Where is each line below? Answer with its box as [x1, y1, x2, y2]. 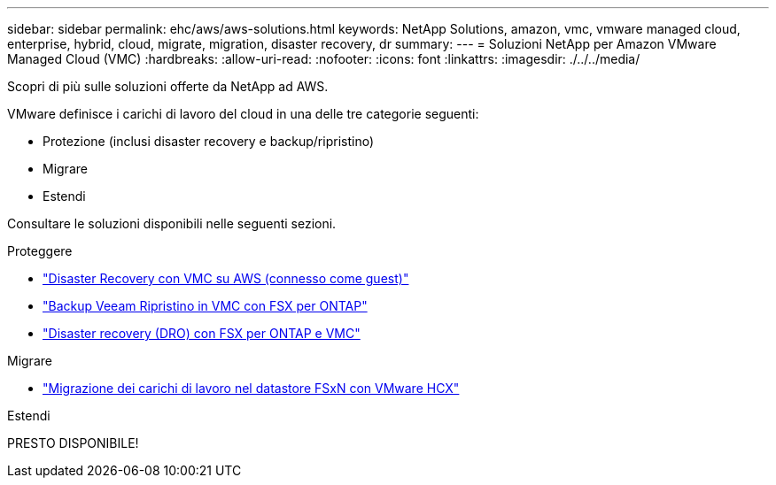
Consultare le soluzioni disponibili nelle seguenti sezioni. [7, 216, 337, 231]
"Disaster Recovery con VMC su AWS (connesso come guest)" [43, 271, 409, 286]
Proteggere [7, 243, 73, 258]
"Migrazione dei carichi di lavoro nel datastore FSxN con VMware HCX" [43, 381, 460, 396]
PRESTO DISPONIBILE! [7, 435, 139, 450]
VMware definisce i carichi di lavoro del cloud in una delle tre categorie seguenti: [7, 106, 479, 121]
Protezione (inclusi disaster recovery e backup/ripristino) [43, 134, 374, 149]
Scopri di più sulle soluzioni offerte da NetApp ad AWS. [7, 79, 329, 94]
